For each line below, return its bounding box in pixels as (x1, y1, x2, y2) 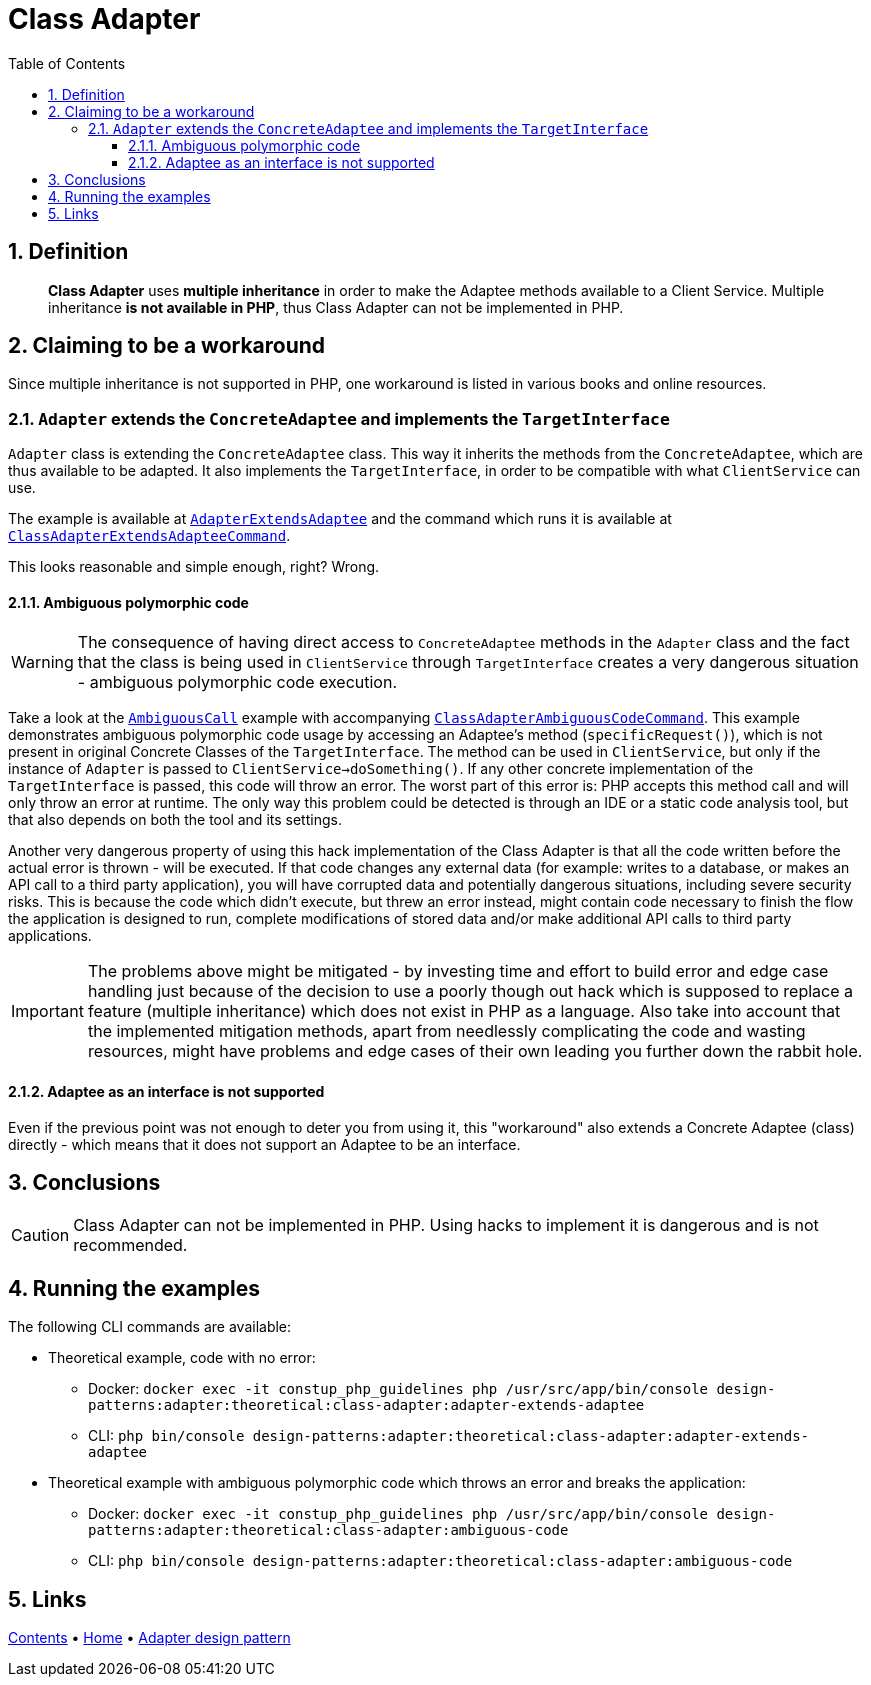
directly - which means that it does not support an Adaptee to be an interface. (8, 1135, 521, 1153)
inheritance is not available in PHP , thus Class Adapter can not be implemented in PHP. (48, 298, 624, 316)
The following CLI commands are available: (8, 1318, 292, 1336)
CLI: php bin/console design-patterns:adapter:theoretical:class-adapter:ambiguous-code (88, 1552, 793, 1570)
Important (11, 1001, 84, 1022)
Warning (11, 652, 74, 673)
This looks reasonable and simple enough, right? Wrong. (8, 558, 380, 576)
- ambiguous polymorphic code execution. (77, 672, 398, 693)
